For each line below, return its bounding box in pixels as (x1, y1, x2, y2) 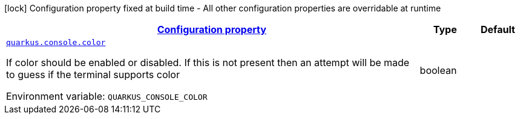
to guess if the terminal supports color (6, 69, 180, 81)
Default (480, 23, 515, 35)
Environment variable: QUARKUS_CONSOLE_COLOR (6, 90, 208, 102)
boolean (420, 64, 457, 76)
